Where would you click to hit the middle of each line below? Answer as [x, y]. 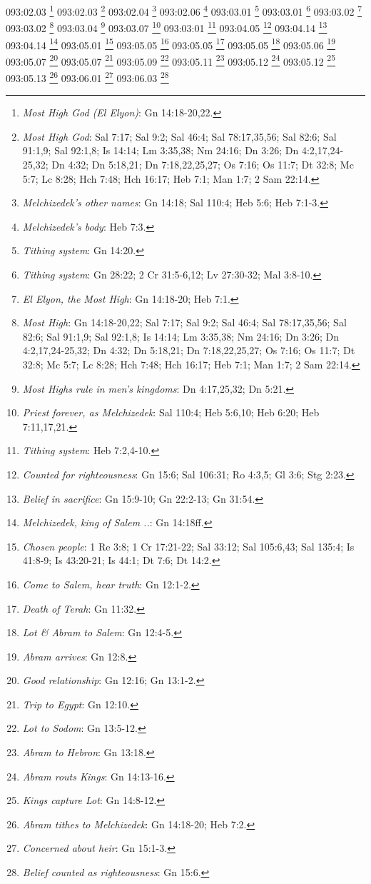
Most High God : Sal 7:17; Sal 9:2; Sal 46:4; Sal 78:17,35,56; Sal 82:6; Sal [179, 136]
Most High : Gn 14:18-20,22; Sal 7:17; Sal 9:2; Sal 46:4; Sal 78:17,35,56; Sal [184, 322]
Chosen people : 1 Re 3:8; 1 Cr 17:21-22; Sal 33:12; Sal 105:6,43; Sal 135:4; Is [188, 546]
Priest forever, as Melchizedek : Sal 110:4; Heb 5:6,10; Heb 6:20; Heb [171, 412]
